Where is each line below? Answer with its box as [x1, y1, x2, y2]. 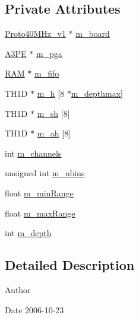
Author [5, 283, 31, 295]
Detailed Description [5, 256, 135, 274]
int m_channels [5, 147, 62, 159]
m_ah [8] [37, 127, 71, 139]
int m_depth [5, 227, 52, 239]
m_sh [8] [37, 107, 70, 119]
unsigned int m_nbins [5, 167, 85, 179]
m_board [75, 27, 110, 40]
